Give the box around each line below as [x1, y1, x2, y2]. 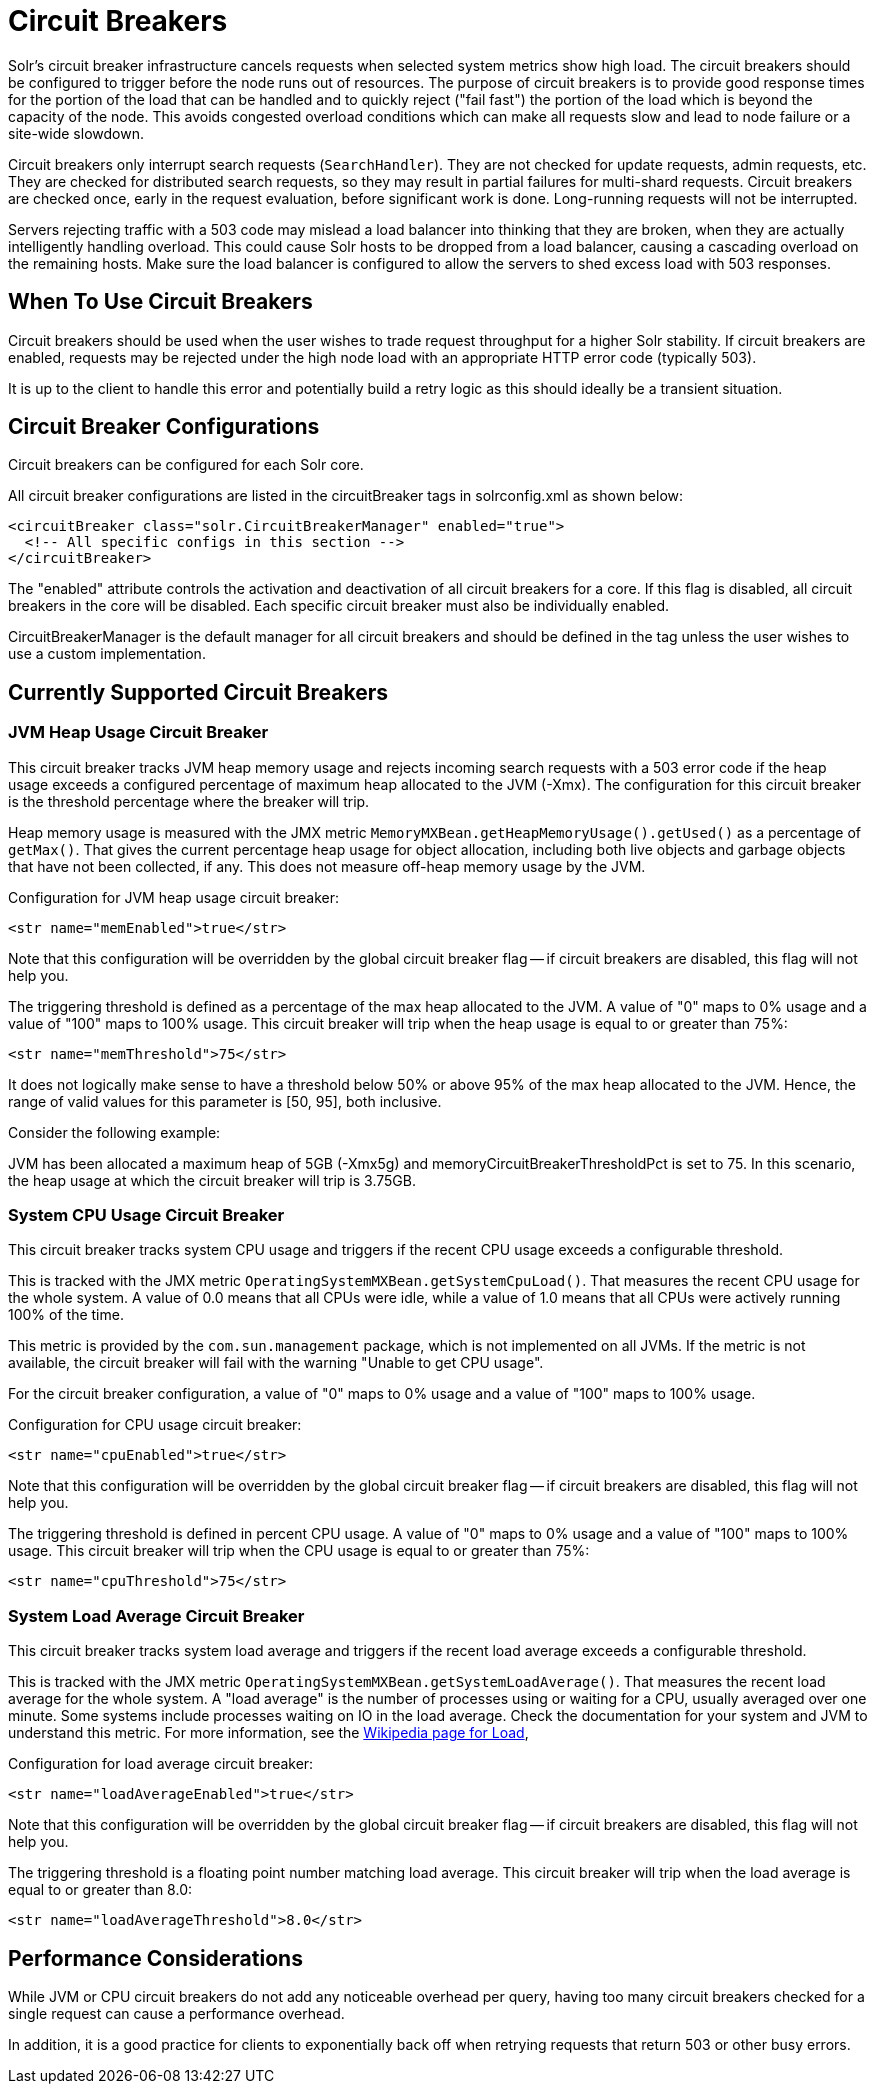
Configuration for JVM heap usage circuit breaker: [8, 888, 340, 906]
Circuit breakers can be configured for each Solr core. [8, 456, 364, 474]
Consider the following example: [8, 1123, 221, 1141]
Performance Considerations [8, 1945, 303, 1971]
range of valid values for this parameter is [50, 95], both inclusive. [8, 1092, 442, 1110]
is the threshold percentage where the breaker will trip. [8, 792, 370, 810]
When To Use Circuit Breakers [8, 289, 313, 315]
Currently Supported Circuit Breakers [8, 679, 388, 705]
